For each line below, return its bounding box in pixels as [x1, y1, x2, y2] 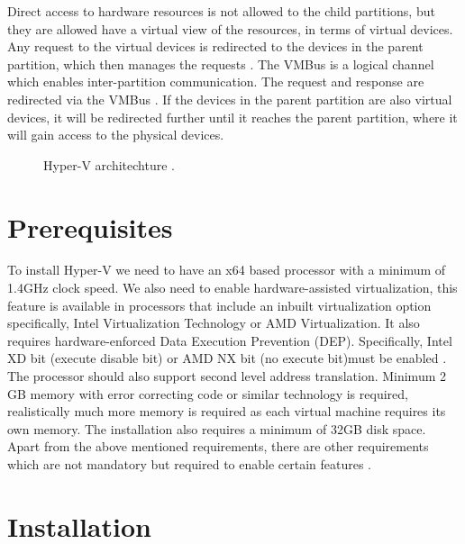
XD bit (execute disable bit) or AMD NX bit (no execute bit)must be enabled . [7, 349, 447, 367]
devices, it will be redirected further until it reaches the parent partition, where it [7, 107, 458, 126]
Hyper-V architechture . [43, 155, 175, 174]
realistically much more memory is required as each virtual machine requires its [7, 402, 446, 421]
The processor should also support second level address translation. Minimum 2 [7, 367, 447, 385]
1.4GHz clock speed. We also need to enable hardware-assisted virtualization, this [7, 278, 458, 297]
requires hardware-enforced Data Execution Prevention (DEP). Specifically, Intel [7, 331, 452, 349]
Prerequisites [7, 208, 173, 245]
